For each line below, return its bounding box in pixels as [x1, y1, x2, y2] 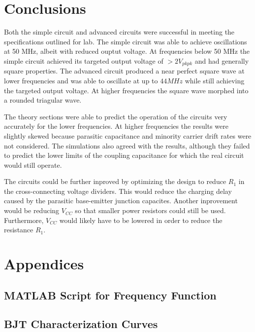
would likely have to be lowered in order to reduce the [59, 215, 223, 225]
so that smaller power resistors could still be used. [75, 205, 226, 216]
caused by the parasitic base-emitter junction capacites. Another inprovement [4, 195, 238, 206]
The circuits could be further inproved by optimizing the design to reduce [4, 176, 226, 186]
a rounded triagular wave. [4, 95, 82, 105]
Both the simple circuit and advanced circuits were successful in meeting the [4, 27, 235, 37]
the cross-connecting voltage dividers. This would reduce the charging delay [4, 185, 232, 196]
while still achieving [185, 75, 245, 85]
